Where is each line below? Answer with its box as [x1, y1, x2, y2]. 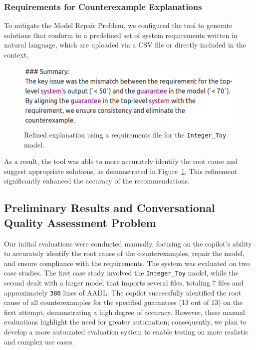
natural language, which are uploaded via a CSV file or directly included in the [4, 39, 246, 50]
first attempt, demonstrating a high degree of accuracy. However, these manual [4, 306, 246, 317]
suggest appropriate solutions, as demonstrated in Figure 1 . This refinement [4, 165, 237, 176]
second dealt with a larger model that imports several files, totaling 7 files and [4, 277, 244, 287]
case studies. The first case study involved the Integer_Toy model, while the [4, 267, 239, 278]
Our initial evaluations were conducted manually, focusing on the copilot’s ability [4, 238, 252, 248]
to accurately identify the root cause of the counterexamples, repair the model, [4, 248, 245, 258]
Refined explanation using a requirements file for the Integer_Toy [24, 129, 227, 139]
